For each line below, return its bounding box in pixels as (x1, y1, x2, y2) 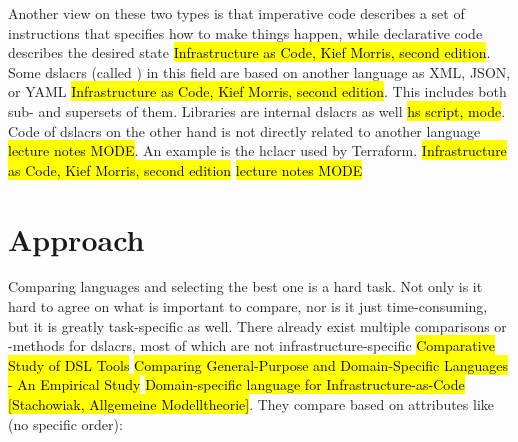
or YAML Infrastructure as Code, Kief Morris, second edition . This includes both (8, 81, 507, 102)
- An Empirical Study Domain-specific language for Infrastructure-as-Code (8, 374, 465, 395)
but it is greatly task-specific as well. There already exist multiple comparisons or (8, 315, 507, 336)
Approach (8, 218, 145, 259)
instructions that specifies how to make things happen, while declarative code (8, 22, 483, 43)
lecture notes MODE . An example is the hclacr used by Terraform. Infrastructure (8, 140, 507, 161)
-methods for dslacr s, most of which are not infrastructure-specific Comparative (8, 335, 495, 356)
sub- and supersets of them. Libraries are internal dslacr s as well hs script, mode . (8, 100, 506, 121)
